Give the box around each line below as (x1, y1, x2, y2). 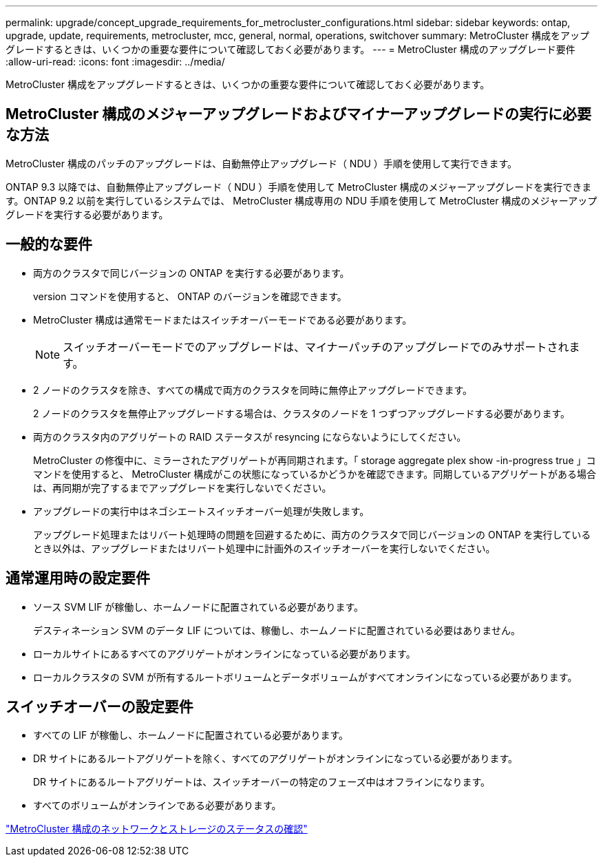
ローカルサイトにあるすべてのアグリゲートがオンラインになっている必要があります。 (33, 647, 416, 660)
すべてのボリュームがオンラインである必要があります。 (33, 799, 282, 812)
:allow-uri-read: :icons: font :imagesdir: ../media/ (6, 56, 225, 67)
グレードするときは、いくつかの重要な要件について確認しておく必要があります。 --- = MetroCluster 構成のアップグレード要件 (6, 43, 575, 55)
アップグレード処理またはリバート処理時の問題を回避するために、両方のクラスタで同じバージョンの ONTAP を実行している (33, 528, 591, 540)
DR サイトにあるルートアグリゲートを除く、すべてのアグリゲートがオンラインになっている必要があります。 (33, 753, 518, 765)
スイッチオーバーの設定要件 (6, 697, 193, 715)
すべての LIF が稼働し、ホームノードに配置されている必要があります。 (33, 729, 349, 742)
